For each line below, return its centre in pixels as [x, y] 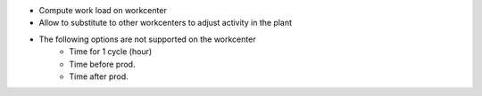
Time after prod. [99, 76]
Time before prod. [102, 64]
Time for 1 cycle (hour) [111, 52]
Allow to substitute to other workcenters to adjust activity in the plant [166, 23]
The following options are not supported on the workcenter [147, 39]
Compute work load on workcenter [103, 10]
